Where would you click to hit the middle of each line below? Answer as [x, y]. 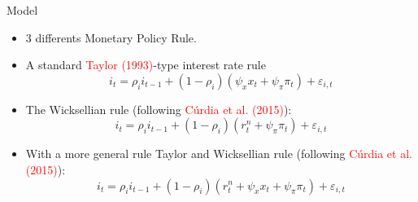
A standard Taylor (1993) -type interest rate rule [146, 65]
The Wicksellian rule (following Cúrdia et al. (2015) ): [159, 109]
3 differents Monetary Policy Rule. [111, 37]
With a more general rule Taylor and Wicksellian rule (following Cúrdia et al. [219, 154]
